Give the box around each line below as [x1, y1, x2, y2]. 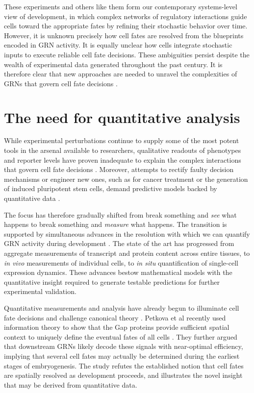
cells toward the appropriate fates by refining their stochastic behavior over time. [4, 21, 248, 31]
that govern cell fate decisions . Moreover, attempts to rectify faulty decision [4, 164, 234, 174]
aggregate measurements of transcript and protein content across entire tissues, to [4, 248, 250, 258]
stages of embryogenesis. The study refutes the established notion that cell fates [4, 360, 244, 370]
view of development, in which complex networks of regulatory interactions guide [4, 11, 247, 21]
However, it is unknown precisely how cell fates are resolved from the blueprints [4, 30, 244, 40]
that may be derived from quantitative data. [4, 379, 137, 390]
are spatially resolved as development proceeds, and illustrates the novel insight [4, 370, 243, 380]
